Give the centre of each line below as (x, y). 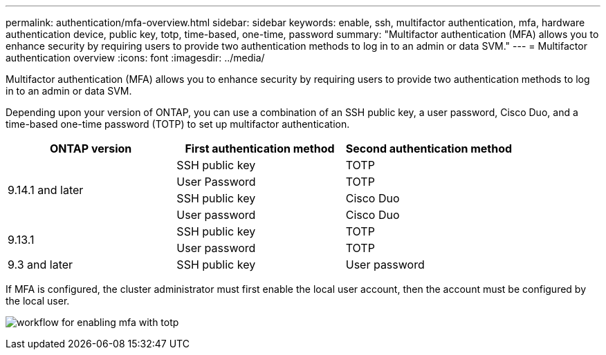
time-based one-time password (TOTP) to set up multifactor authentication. (178, 124)
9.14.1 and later (46, 190)
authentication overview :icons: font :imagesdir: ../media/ (135, 58)
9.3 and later (40, 265)
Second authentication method (429, 148)
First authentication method (260, 148)
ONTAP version (91, 148)
